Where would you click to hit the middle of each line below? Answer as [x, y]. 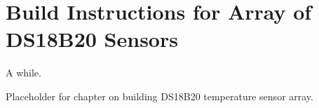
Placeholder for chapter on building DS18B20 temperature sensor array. [159, 96]
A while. [23, 73]
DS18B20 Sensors [92, 39]
